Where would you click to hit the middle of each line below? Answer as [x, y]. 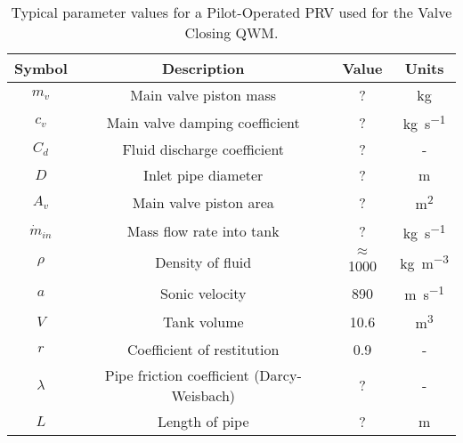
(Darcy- [278, 375]
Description [203, 68]
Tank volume [203, 321]
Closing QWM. [231, 32]
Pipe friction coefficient [177, 375]
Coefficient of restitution [203, 349]
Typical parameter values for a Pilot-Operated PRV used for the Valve [231, 12]
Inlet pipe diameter [203, 175]
